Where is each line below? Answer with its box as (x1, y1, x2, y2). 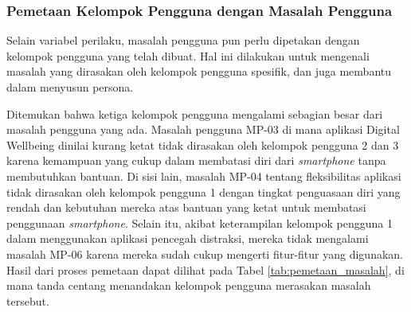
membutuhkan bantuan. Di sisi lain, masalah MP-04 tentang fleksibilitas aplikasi (6, 167, 401, 184)
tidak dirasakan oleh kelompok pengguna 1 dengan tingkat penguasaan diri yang (6, 183, 401, 200)
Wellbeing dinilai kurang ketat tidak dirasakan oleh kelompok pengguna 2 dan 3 (6, 136, 399, 153)
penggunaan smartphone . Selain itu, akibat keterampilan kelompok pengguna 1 (6, 214, 393, 231)
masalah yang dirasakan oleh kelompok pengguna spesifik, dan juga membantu (6, 63, 391, 80)
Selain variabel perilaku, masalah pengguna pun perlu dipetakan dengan (6, 32, 360, 49)
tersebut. (6, 292, 49, 309)
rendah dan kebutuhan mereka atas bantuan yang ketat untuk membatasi (6, 199, 366, 216)
